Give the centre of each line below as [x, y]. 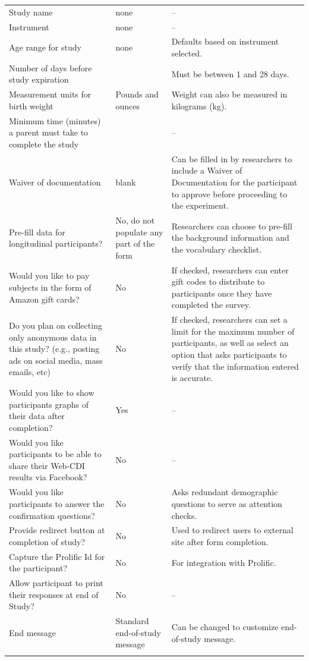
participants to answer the [57, 503]
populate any [139, 232]
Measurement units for [50, 94]
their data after [37, 416]
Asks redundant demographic [225, 492]
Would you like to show [52, 393]
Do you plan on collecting [56, 325]
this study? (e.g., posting [54, 349]
